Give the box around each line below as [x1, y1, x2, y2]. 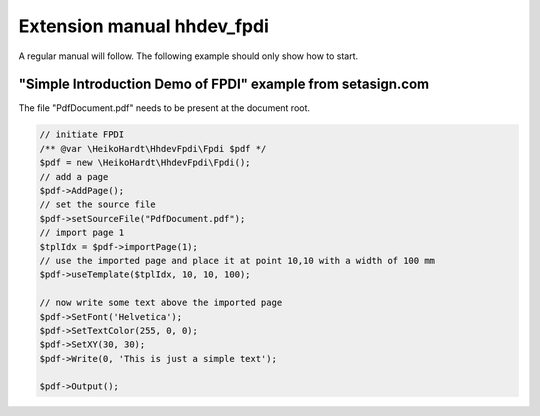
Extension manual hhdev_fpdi [18, 15, 270, 37]
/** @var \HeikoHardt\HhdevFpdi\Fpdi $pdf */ [39, 143, 267, 154]
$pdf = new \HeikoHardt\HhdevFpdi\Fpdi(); [39, 157, 251, 169]
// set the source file [39, 199, 157, 210]
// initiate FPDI [39, 129, 125, 140]
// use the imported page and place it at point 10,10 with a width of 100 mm [39, 255, 435, 266]
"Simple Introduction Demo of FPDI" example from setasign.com [18, 76, 430, 93]
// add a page [39, 171, 109, 182]
